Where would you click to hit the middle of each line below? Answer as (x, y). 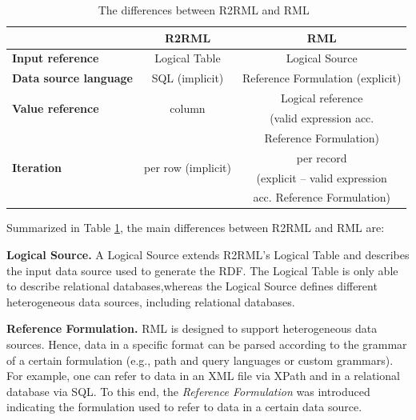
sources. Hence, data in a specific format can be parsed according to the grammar (207, 344)
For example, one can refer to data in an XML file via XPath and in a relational (203, 376)
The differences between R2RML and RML (204, 10)
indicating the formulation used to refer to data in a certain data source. (184, 407)
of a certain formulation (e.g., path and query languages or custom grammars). (200, 360)
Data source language (72, 78)
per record (322, 157)
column (188, 108)
